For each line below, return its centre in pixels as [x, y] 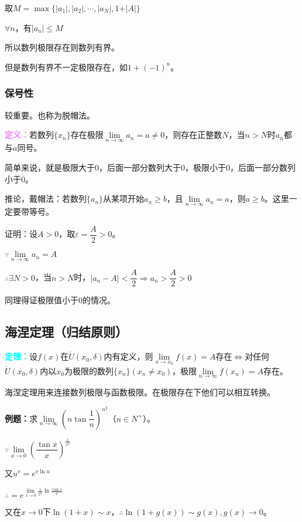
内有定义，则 [128, 356]
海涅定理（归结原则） [66, 332]
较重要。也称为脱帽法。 [50, 115]
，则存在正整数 [193, 135]
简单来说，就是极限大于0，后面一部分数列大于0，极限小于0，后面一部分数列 [150, 167]
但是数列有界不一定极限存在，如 [66, 67]
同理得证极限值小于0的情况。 [60, 300]
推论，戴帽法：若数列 [46, 199]
